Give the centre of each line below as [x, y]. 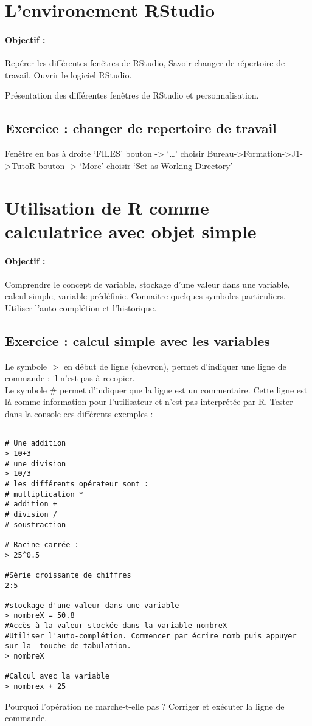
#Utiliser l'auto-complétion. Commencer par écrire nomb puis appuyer [151, 636]
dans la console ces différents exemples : [79, 414]
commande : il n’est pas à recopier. [70, 378]
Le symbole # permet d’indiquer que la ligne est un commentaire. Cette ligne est [156, 389]
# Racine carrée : [42, 544]
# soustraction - [40, 524]
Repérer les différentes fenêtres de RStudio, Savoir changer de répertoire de [145, 63]
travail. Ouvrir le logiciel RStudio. [68, 74]
